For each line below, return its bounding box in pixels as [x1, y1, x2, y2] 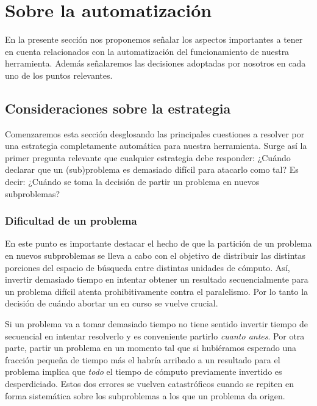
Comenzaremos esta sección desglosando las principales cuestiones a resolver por [5, 127, 305, 140]
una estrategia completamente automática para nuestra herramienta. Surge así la [5, 139, 307, 152]
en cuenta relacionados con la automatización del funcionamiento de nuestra [5, 45, 290, 57]
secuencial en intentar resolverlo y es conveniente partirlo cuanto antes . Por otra [5, 329, 305, 342]
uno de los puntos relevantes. [5, 68, 113, 81]
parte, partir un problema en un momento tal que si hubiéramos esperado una [5, 341, 297, 354]
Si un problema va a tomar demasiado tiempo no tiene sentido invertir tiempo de [5, 317, 308, 330]
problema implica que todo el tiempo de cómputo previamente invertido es [5, 365, 282, 378]
